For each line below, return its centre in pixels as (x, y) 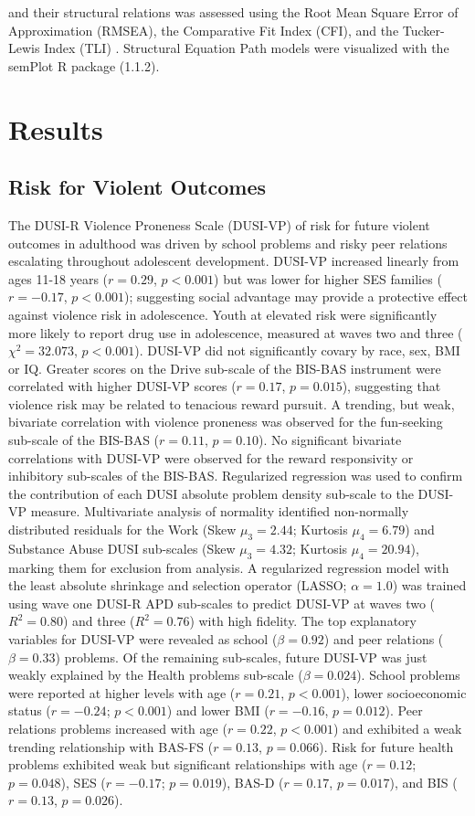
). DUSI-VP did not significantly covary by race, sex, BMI (297, 350)
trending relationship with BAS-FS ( (111, 746)
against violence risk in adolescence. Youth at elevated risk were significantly (223, 314)
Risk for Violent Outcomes (137, 187)
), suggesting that (391, 386)
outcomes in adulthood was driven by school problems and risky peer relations (228, 243)
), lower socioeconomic (404, 692)
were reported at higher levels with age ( (122, 692)
